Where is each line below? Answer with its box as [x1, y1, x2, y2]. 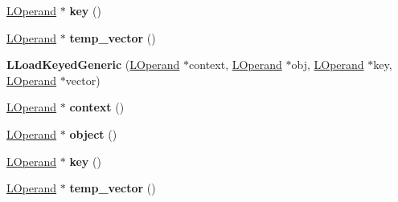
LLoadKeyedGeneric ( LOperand [6, 56, 180, 73]
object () [69, 125, 117, 142]
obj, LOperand [291, 56, 364, 73]
